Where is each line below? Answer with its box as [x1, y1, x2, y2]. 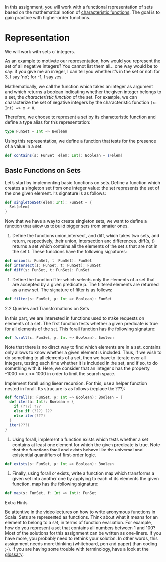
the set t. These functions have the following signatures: [12, 249, 127, 255]
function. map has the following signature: [12, 481, 99, 487]
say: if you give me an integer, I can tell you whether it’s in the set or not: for [5, 68, 160, 74]
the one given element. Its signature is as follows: [5, 190, 106, 196]
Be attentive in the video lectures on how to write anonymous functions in [5, 509, 156, 515]
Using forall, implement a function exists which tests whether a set [12, 436, 149, 442]
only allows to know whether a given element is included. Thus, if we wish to [5, 349, 162, 355]
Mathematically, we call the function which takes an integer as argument [5, 83, 153, 89]
